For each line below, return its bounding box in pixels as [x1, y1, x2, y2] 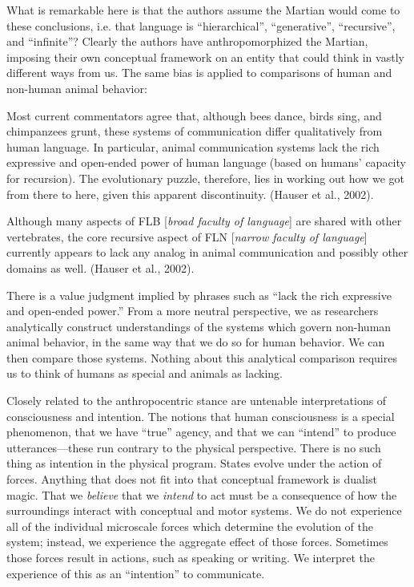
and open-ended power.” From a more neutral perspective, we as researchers [6, 302, 379, 319]
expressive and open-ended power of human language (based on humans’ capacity [6, 154, 406, 171]
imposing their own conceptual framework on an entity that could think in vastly [6, 48, 404, 65]
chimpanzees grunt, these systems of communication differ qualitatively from [6, 123, 383, 140]
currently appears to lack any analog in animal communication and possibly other [6, 244, 408, 261]
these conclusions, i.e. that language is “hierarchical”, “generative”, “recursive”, [6, 17, 396, 34]
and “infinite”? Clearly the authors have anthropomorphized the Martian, [6, 33, 368, 50]
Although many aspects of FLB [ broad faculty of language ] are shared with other [6, 213, 402, 229]
